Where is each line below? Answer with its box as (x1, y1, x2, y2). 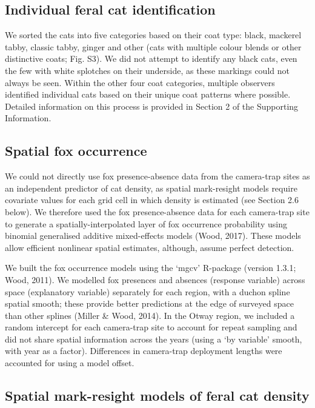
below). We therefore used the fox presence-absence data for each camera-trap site (5, 205, 310, 218)
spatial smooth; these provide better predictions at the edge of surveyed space (5, 297, 294, 310)
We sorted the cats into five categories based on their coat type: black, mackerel (5, 28, 302, 41)
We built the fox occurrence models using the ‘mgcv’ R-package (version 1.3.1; (5, 261, 296, 274)
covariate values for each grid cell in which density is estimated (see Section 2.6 (5, 193, 299, 206)
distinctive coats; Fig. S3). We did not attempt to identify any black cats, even (5, 52, 297, 65)
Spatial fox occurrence (5, 141, 147, 160)
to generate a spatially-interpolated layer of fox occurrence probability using (5, 217, 287, 230)
